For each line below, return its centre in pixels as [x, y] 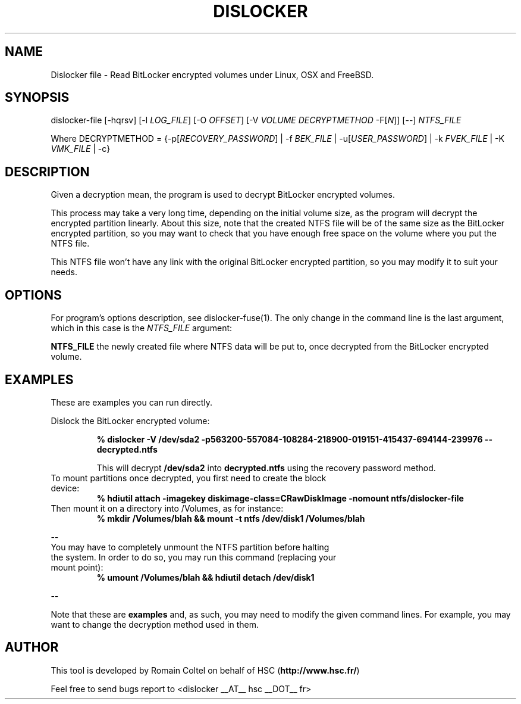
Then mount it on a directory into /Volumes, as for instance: [167, 508]
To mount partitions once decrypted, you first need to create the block [189, 478]
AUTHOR [32, 647]
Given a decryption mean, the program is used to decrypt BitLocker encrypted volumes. [223, 195]
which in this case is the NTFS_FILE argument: [142, 328]
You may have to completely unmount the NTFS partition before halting [190, 547]
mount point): [77, 567]
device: [65, 488]
